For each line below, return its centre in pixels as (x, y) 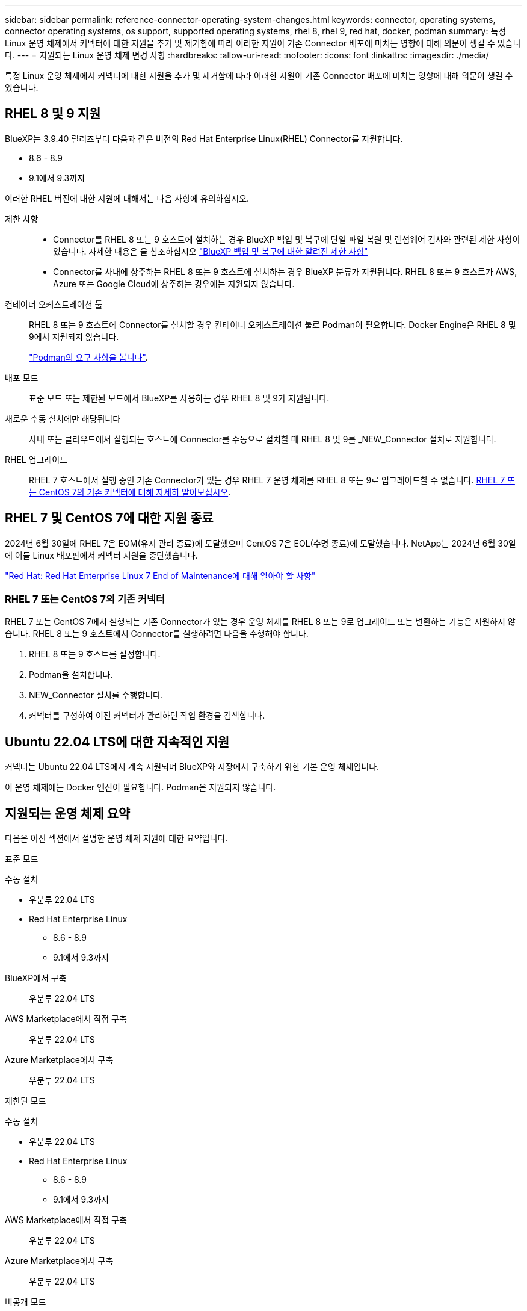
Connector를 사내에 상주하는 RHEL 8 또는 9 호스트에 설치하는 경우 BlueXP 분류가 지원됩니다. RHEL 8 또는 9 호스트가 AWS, (285, 271)
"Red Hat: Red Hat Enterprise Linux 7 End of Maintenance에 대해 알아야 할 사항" (160, 575)
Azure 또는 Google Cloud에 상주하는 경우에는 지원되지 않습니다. (174, 284)
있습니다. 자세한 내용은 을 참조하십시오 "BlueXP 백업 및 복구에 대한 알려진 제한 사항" (211, 251)
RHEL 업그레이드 (36, 459)
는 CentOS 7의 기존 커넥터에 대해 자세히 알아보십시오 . (130, 492)
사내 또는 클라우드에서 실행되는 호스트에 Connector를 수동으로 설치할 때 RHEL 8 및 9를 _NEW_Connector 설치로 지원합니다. (263, 439)
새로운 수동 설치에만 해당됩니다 (63, 418)
